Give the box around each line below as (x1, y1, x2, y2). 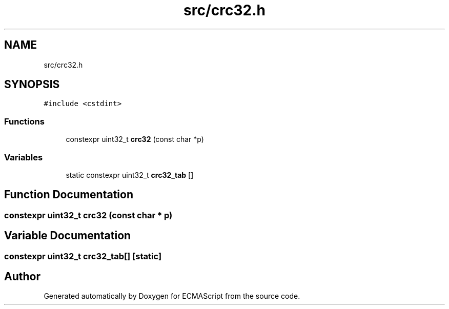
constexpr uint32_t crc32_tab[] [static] (4, 251, 162, 261)
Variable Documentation (4, 229, 131, 242)
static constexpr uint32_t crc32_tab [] (66, 170, 194, 179)
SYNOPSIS (4, 78, 60, 91)
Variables (4, 152, 43, 162)
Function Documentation (4, 188, 133, 201)
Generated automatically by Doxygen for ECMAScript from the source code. (44, 292, 300, 301)
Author (4, 270, 40, 283)
